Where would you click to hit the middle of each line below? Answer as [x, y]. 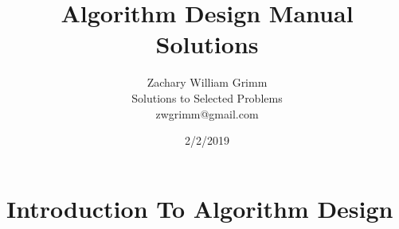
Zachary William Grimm [207, 82]
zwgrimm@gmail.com [207, 113]
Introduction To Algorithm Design [200, 208]
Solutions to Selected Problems [207, 97]
